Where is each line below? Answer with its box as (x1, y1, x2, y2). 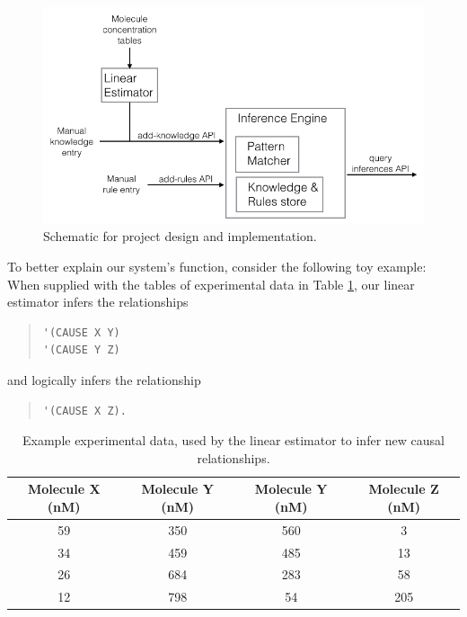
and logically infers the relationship (7, 370, 201, 389)
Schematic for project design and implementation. (43, 227, 317, 246)
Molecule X (27, 479, 101, 498)
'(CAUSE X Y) (42, 326, 120, 339)
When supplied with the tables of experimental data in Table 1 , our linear (7, 274, 415, 293)
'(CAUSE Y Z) (42, 344, 120, 357)
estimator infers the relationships (7, 292, 189, 311)
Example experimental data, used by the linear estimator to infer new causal (22, 431, 445, 450)
